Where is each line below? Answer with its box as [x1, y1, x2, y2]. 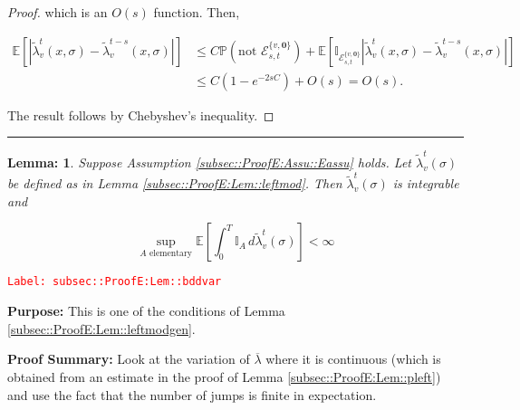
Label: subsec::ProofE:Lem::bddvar [7, 275, 222, 289]
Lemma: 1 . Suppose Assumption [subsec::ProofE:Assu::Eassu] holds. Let [7, 152, 411, 171]
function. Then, [153, 3, 240, 21]
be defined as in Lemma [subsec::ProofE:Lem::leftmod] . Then [7, 174, 342, 193]
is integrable [392, 174, 459, 193]
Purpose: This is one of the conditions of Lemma [7, 301, 285, 320]
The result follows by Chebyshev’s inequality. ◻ [7, 105, 274, 124]
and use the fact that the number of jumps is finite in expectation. [7, 385, 377, 404]
